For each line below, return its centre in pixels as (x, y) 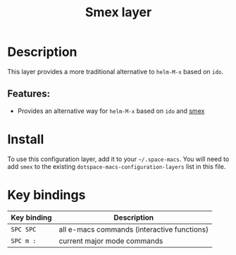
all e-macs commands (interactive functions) (134, 229)
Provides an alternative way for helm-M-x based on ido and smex (111, 111)
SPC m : (24, 241)
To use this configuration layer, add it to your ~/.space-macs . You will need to (118, 159)
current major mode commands (111, 241)
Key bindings (46, 195)
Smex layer (118, 12)
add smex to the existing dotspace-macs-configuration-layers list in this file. (117, 166)
